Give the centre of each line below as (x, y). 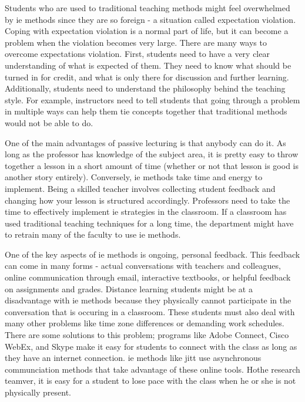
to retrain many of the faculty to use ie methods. (93, 234)
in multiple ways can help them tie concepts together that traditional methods (146, 111)
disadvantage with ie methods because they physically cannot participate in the (148, 300)
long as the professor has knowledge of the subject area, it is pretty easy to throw (152, 154)
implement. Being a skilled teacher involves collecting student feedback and (140, 188)
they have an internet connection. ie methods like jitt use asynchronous (133, 358)
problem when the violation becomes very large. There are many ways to (136, 42)
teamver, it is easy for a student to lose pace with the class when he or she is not (150, 381)
